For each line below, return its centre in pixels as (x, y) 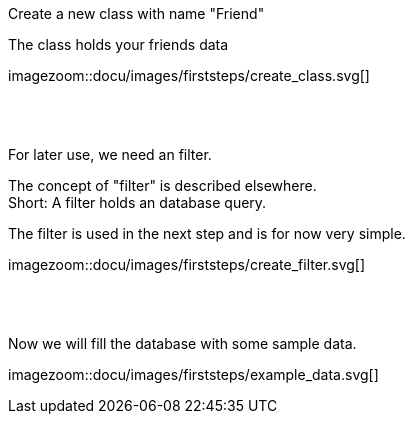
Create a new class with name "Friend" (136, 13)
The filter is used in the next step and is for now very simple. (207, 233)
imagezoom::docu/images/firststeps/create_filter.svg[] (187, 264)
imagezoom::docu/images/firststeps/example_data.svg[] (193, 374)
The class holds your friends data (118, 44)
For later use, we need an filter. (110, 154)
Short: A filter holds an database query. (137, 202)
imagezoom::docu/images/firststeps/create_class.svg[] (189, 75)
